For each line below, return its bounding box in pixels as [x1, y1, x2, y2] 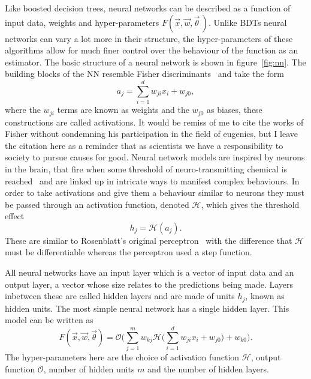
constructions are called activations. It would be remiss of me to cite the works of [5, 115, 304, 128]
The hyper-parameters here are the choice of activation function [5, 351, 240, 363]
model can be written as [5, 314, 93, 326]
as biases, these [206, 103, 262, 116]
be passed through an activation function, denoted [5, 198, 189, 210]
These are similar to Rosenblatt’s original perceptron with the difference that [5, 234, 292, 246]
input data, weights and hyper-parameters [5, 16, 159, 28]
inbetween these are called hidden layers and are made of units [5, 290, 235, 302]
